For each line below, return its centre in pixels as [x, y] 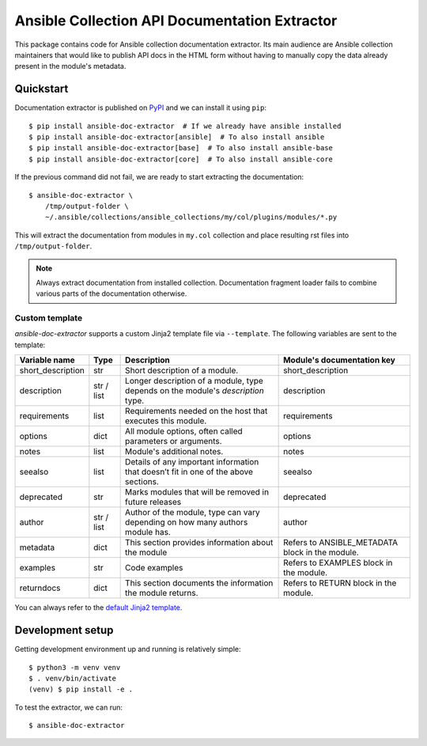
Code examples [154, 568]
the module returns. [162, 593]
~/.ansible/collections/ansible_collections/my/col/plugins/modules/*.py [191, 217]
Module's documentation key [339, 360]
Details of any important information [192, 462]
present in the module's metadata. [70, 66]
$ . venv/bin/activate [73, 678]
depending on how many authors [187, 522]
